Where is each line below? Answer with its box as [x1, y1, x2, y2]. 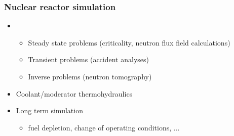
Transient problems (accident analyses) [28, 54, 149, 65]
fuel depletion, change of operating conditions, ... [28, 122, 180, 132]
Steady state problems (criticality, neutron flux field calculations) [28, 37, 230, 48]
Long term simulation [16, 105, 83, 116]
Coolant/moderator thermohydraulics [16, 88, 133, 99]
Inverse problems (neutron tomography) [28, 71, 152, 81]
